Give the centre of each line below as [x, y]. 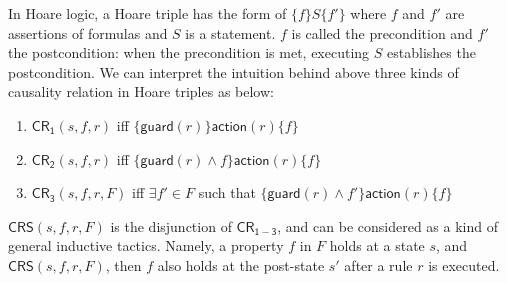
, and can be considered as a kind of [387, 225]
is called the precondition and [382, 32]
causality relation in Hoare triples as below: [141, 91]
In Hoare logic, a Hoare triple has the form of [147, 13]
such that [227, 192]
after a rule [378, 264]
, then [123, 264]
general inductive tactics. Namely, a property [146, 245]
